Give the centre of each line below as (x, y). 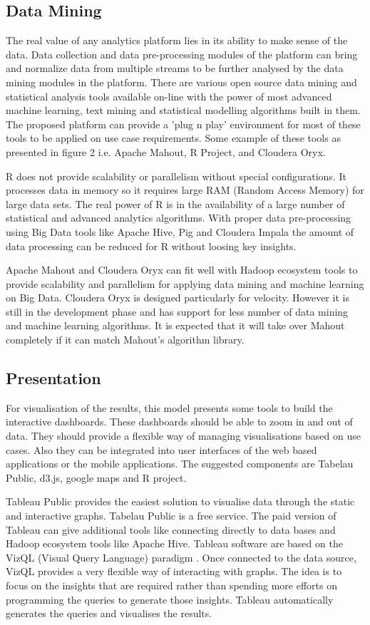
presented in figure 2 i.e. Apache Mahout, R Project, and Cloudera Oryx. (166, 151)
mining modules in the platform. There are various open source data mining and (181, 82)
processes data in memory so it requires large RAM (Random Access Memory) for (185, 190)
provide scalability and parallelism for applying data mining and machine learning (185, 283)
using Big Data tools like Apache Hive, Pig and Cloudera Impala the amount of (180, 231)
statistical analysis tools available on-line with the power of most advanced (169, 96)
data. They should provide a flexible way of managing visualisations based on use (183, 436)
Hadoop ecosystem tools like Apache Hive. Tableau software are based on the (174, 543)
